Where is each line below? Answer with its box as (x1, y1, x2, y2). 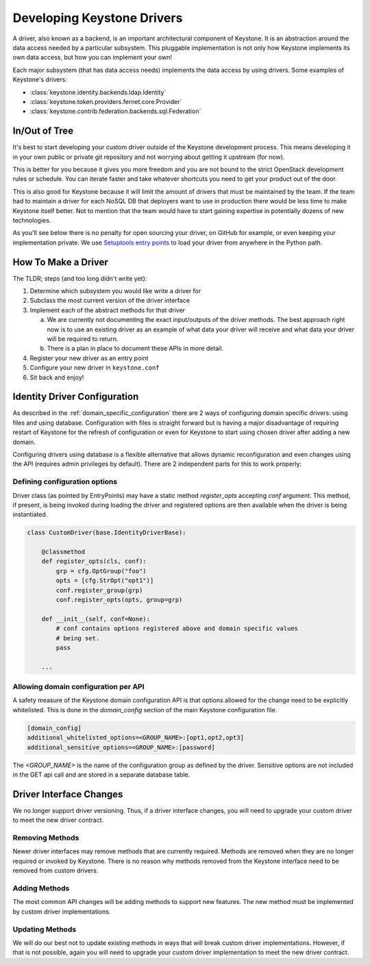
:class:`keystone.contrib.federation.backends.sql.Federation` (29, 107, 201, 116)
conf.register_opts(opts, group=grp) (56, 596, 183, 604)
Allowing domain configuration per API (12, 682, 145, 692)
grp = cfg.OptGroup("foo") (56, 567, 147, 575)
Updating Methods (12, 925, 77, 934)
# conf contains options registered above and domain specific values (56, 625, 298, 633)
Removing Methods (12, 833, 79, 842)
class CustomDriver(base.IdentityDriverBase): (27, 529, 186, 537)
